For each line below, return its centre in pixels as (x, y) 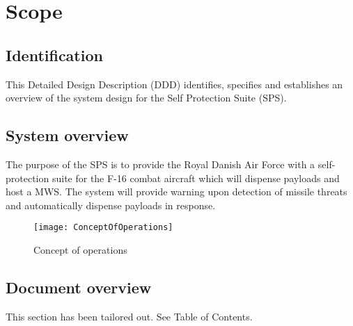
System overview (67, 135)
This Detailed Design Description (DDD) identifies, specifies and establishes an (174, 84)
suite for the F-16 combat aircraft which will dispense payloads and (196, 178)
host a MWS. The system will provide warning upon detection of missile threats (176, 191)
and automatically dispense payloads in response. (111, 205)
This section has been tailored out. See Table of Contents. (129, 316)
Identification (54, 55)
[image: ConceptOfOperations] (103, 228)
